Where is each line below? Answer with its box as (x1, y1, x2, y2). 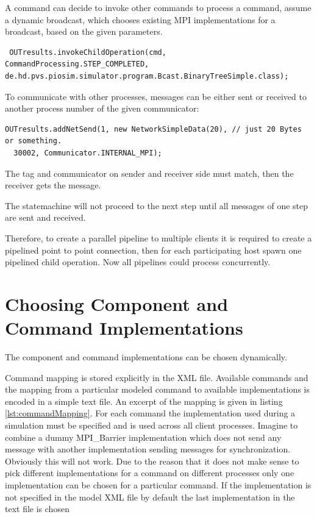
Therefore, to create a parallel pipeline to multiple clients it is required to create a (5, 231, 312, 244)
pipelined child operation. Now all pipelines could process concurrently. (5, 255, 271, 268)
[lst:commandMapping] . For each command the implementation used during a (5, 407, 296, 419)
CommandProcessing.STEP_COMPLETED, (5, 60, 149, 69)
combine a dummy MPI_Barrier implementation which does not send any (5, 430, 282, 443)
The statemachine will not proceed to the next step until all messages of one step (5, 199, 308, 212)
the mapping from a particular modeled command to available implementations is (5, 383, 310, 396)
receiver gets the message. (5, 179, 101, 191)
